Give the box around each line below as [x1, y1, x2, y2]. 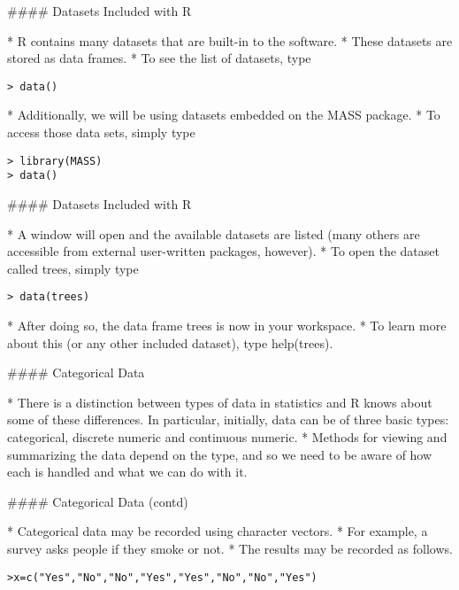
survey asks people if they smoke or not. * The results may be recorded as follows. [7, 539, 453, 557]
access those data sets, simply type [7, 123, 195, 142]
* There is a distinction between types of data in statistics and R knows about [7, 392, 432, 411]
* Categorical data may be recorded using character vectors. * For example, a [7, 522, 428, 540]
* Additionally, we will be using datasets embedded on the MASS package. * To [7, 105, 440, 124]
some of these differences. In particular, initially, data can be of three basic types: [7, 410, 449, 429]
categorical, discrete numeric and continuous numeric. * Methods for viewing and [7, 427, 448, 446]
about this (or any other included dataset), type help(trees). [7, 333, 333, 352]
